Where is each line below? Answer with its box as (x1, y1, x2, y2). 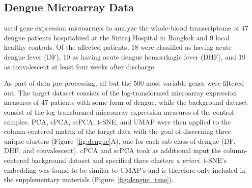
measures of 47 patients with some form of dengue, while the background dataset (4, 97, 248, 107)
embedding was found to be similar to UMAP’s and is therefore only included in (4, 164, 246, 175)
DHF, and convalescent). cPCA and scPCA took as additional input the (4, 145, 222, 156)
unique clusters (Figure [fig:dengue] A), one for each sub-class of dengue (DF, (4, 135, 236, 146)
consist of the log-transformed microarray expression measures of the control (4, 106, 234, 117)
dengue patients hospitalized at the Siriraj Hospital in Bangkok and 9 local (4, 32, 230, 42)
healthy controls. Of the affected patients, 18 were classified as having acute (4, 42, 232, 52)
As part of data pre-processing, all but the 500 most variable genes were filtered (4, 78, 244, 88)
